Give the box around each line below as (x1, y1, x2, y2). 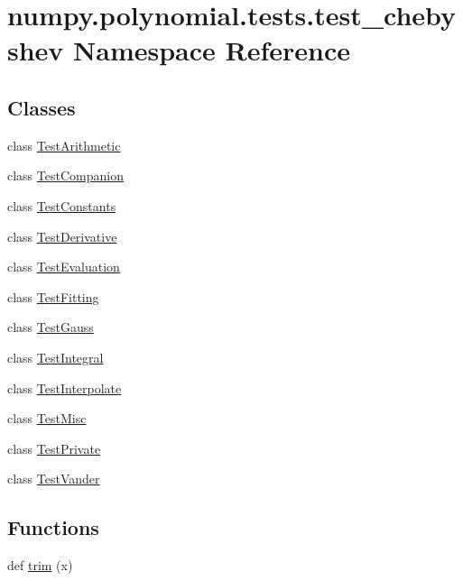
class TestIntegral (7, 347, 104, 366)
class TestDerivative (7, 226, 117, 245)
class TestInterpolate (7, 378, 122, 397)
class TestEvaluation (7, 257, 120, 276)
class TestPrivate (7, 438, 101, 457)
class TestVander (7, 469, 100, 488)
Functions (7, 513, 99, 541)
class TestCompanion (7, 166, 124, 185)
